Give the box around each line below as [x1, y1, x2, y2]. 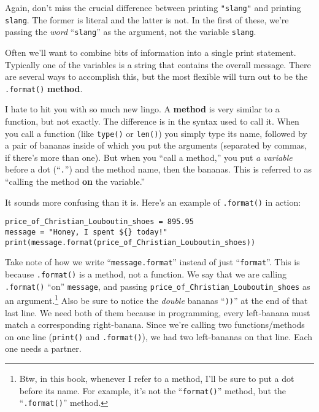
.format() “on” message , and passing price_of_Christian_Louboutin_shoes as [5, 279, 310, 292]
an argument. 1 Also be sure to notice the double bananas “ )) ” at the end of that [5, 292, 308, 306]
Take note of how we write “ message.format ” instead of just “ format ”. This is [5, 255, 300, 268]
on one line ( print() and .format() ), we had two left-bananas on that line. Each [5, 330, 313, 343]
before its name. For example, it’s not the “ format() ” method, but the [19, 384, 286, 397]
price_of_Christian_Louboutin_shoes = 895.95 [5, 217, 194, 227]
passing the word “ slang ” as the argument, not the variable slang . [5, 25, 256, 38]
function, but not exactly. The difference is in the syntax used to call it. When [5, 115, 299, 127]
